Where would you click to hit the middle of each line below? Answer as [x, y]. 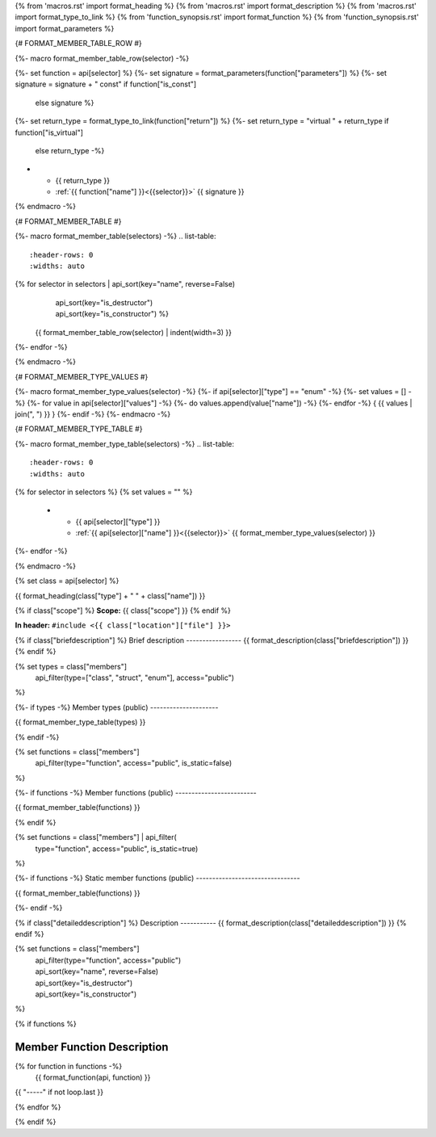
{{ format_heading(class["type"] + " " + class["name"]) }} [110, 596]
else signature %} [65, 103]
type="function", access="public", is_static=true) [117, 849]
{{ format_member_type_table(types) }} [80, 722]
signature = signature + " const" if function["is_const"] [106, 84]
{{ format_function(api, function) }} [93, 1077]
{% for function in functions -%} [69, 1066]
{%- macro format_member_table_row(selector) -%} [102, 58]
